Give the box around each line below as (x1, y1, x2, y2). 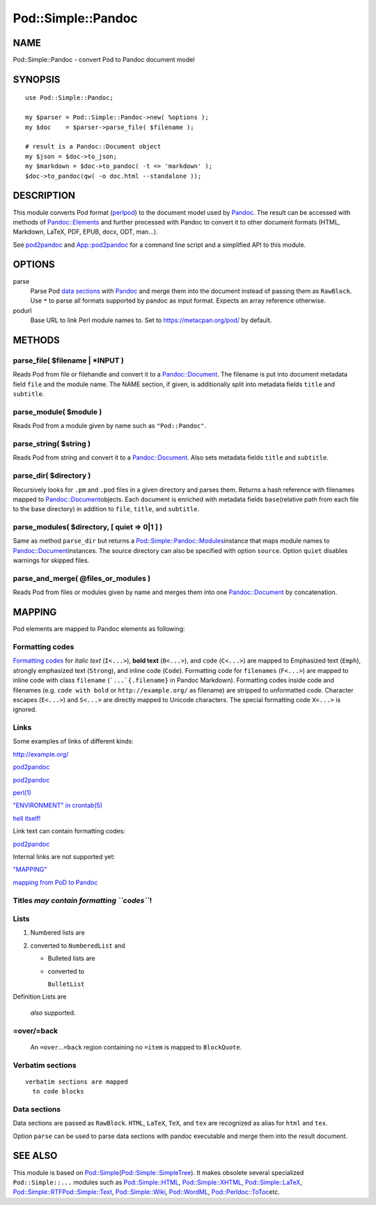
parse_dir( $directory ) (13, 471, 91, 480)
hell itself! (13, 814, 41, 822)
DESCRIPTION (13, 190, 76, 202)
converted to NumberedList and (30, 941, 125, 950)
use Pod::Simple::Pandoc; (25, 94, 114, 102)
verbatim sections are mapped (25, 1077, 129, 1086)
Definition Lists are (13, 992, 67, 1001)
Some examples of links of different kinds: (13, 737, 134, 745)
